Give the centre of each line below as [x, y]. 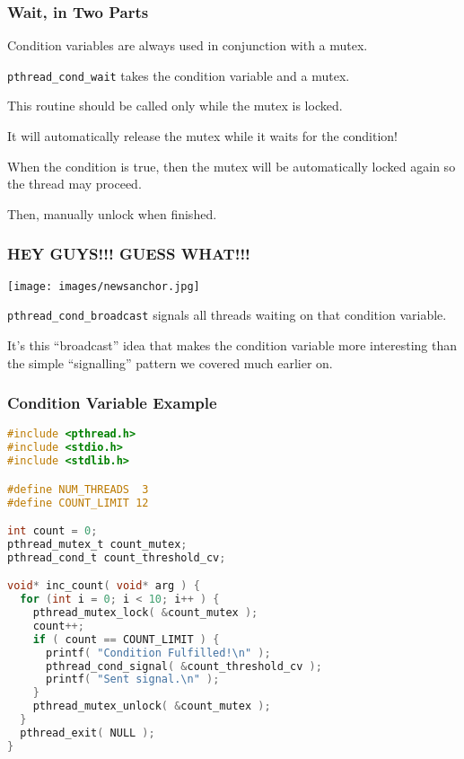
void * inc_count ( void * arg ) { [104, 586]
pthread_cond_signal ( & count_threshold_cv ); [184, 666]
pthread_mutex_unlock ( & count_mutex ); [152, 706]
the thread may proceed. [74, 184]
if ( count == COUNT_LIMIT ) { [126, 639]
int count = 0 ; [53, 531]
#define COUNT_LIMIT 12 [78, 503]
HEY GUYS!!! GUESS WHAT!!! [129, 254]
